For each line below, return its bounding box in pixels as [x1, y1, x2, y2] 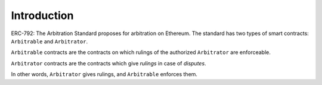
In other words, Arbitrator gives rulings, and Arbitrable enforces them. [11, 71, 198, 78]
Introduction [11, 9, 74, 22]
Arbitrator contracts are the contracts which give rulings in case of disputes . [11, 59, 206, 67]
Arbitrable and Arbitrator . [11, 37, 88, 45]
